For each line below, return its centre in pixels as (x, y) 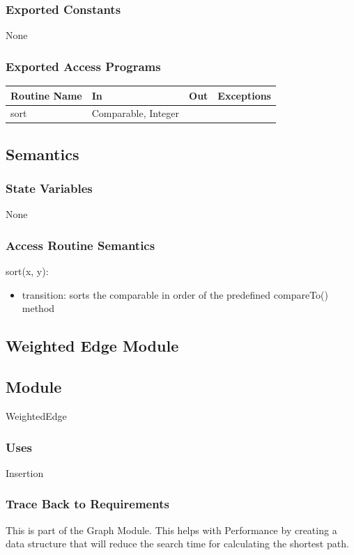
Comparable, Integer (136, 113)
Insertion (25, 472)
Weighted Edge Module (92, 346)
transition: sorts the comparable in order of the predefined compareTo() (175, 294)
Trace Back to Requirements (87, 504)
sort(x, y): (27, 271)
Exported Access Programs (83, 66)
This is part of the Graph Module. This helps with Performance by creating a (171, 530)
